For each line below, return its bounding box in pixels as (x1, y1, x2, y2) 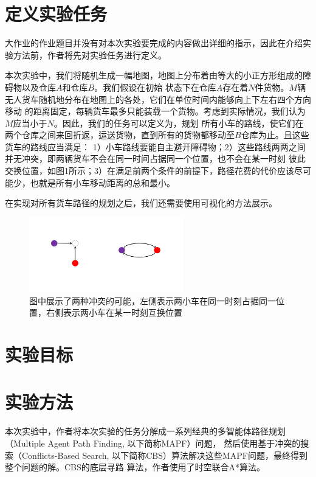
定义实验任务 (5, 1, 108, 26)
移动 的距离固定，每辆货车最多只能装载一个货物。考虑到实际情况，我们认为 (5, 105, 306, 117)
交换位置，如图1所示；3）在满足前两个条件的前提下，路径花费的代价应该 (5, 164, 294, 177)
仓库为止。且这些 (241, 128, 309, 141)
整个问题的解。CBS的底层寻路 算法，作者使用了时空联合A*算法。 (5, 461, 265, 473)
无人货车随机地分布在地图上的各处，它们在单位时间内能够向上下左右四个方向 (5, 92, 311, 105)
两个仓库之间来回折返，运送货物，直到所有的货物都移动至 (5, 128, 235, 141)
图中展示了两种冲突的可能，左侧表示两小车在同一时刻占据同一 (29, 294, 276, 307)
